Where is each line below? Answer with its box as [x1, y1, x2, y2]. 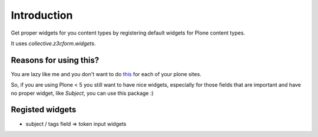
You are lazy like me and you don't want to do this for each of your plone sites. [11, 70, 201, 77]
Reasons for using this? [11, 55, 100, 65]
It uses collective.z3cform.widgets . [11, 40, 96, 47]
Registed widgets [11, 105, 77, 115]
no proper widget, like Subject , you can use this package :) [11, 90, 154, 97]
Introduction [11, 9, 73, 22]
